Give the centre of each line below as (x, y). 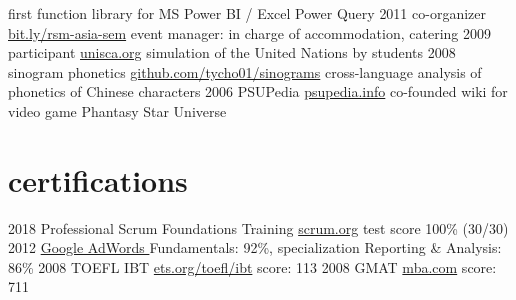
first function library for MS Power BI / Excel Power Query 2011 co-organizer (247, 13)
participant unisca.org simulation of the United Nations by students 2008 (232, 52)
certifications (98, 179)
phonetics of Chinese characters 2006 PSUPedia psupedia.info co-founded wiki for (258, 91)
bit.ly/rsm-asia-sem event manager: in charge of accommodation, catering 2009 (249, 32)
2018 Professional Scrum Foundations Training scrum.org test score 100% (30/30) (258, 227)
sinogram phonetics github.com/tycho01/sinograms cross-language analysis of (245, 71)
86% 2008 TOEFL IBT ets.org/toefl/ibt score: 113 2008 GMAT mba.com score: (252, 266)
